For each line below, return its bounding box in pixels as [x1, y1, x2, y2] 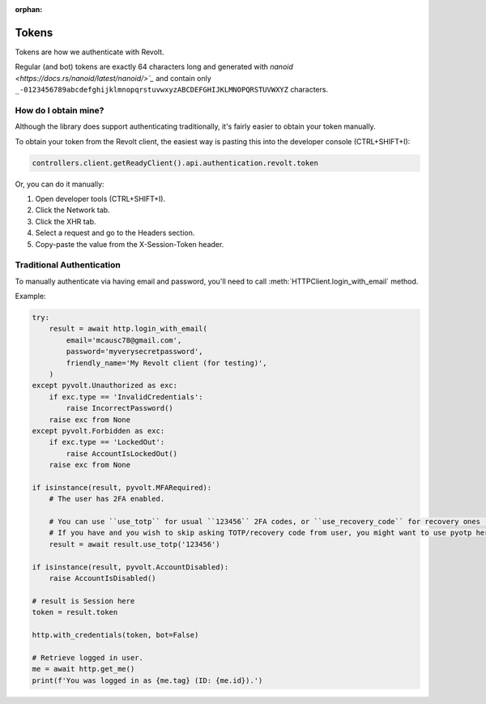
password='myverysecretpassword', [66, 347, 203, 356]
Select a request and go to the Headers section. [35, 228, 195, 238]
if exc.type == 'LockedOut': [49, 437, 165, 447]
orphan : [15, 5, 43, 14]
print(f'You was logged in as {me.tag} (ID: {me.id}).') [32, 676, 263, 685]
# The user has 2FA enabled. [49, 494, 165, 504]
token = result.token [32, 608, 118, 617]
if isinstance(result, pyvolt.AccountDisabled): [32, 562, 229, 571]
